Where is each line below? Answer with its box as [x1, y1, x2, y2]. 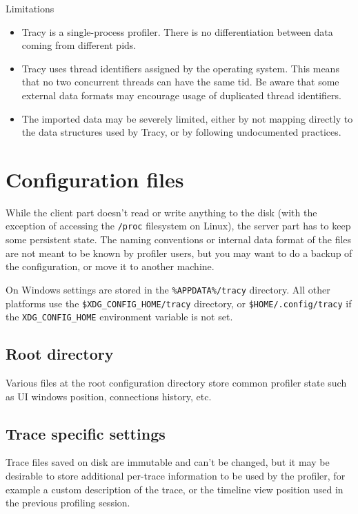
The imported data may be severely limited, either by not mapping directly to [21, 111, 353, 125]
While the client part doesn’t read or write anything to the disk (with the [6, 205, 317, 219]
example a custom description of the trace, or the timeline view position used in [6, 482, 344, 496]
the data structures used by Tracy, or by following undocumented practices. [21, 125, 341, 139]
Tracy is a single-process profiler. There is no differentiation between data [21, 24, 333, 39]
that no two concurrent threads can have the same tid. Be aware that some [21, 74, 339, 89]
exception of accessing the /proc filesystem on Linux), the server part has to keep [6, 218, 351, 233]
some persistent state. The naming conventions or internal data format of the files [6, 232, 352, 247]
